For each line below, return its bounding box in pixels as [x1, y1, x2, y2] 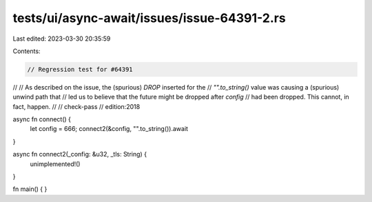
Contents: [12, 47, 41, 55]
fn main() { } [12, 185, 48, 193]
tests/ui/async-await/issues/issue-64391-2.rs [12, 10, 286, 26]
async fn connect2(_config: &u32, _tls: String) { [12, 150, 147, 159]
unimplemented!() [30, 159, 81, 168]
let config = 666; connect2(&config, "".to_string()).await [30, 125, 189, 133]
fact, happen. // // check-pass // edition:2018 [12, 102, 141, 110]
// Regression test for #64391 [27, 65, 134, 73]
